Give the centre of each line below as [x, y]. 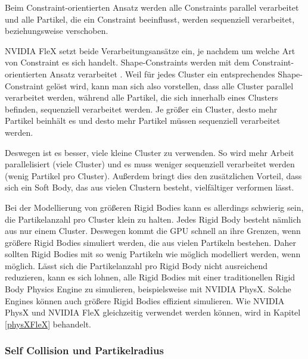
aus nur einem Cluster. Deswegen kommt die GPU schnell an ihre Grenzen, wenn [153, 231]
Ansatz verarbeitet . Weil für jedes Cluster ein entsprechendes [162, 74]
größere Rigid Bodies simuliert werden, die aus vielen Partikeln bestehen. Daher [150, 242]
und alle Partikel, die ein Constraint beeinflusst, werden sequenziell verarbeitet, [150, 19]
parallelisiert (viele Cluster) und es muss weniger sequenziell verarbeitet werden [150, 164]
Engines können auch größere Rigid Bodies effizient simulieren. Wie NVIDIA [145, 300]
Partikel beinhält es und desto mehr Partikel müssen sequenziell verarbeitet [143, 121]
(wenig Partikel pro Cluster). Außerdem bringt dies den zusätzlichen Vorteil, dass [153, 175]
